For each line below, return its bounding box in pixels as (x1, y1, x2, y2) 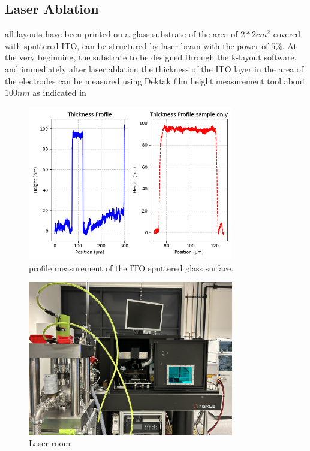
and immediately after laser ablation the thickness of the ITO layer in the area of (5, 62, 304, 75)
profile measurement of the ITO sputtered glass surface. (29, 261, 234, 274)
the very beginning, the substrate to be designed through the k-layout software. (5, 51, 297, 63)
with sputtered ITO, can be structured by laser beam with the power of (5, 39, 269, 52)
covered (273, 28, 301, 40)
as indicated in (32, 86, 86, 99)
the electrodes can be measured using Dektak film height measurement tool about (5, 74, 306, 87)
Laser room (29, 437, 71, 449)
